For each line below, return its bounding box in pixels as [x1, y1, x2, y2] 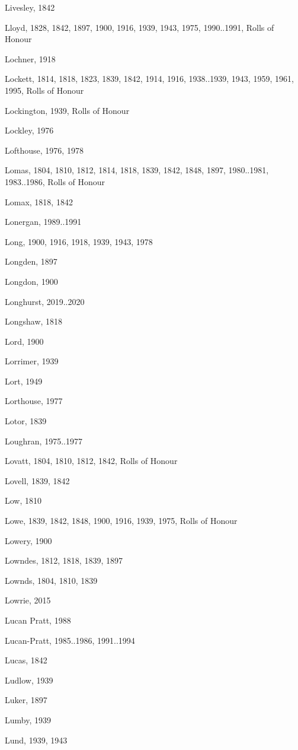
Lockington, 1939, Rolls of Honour [5, 104, 130, 116]
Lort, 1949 [5, 374, 43, 387]
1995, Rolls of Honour [5, 84, 84, 96]
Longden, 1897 [5, 255, 57, 268]
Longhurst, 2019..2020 [5, 295, 85, 307]
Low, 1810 [5, 494, 42, 507]
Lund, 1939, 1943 [5, 733, 68, 746]
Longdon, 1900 [5, 275, 58, 287]
